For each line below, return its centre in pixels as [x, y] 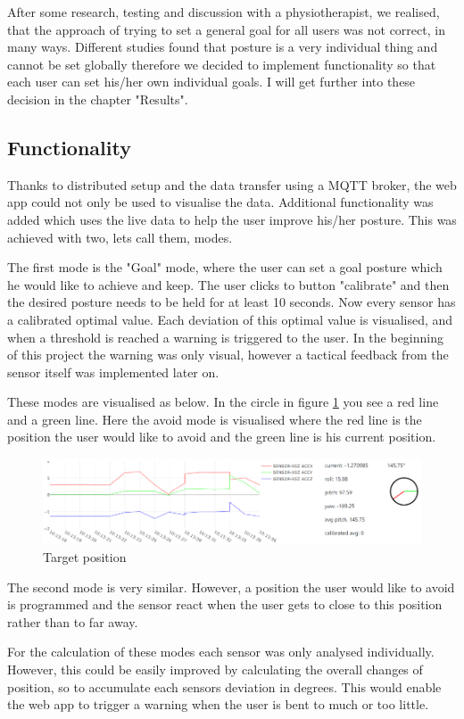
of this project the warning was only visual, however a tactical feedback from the [228, 355]
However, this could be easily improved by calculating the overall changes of [215, 669]
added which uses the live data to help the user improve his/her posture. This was [232, 219]
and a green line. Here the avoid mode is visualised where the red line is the [215, 419]
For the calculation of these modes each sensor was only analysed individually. [221, 652]
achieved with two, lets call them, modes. [120, 237]
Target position [85, 556]
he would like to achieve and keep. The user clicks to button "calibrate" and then [228, 284]
